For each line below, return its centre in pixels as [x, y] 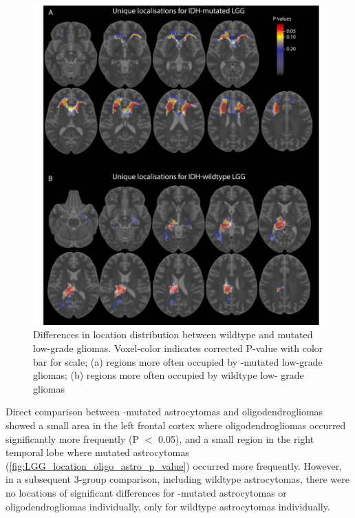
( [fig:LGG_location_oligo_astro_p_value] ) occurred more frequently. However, [174, 465]
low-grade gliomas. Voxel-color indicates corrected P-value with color [178, 348]
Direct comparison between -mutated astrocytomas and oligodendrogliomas [164, 412]
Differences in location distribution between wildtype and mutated [173, 334]
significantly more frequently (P [73, 438]
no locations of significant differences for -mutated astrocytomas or [146, 492]
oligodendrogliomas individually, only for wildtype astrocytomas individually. [168, 506]
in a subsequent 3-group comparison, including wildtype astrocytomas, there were [177, 479]
